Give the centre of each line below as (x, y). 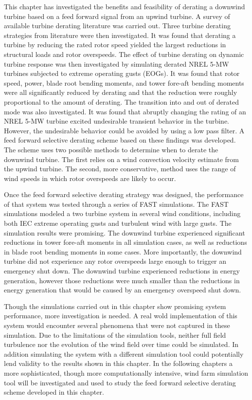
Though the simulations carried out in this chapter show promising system (115, 306)
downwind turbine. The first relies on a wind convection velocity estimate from (121, 159)
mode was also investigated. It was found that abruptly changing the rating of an (125, 111)
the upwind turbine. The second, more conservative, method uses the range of (120, 169)
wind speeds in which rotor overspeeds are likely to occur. (90, 178)
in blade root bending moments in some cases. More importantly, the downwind (123, 251)
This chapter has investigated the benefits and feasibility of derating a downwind (125, 6)
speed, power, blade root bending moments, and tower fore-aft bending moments (124, 82)
